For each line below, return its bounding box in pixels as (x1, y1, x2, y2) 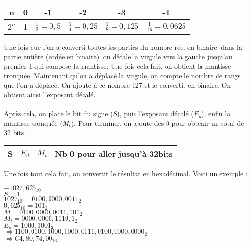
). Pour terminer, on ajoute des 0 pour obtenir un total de (71, 118, 244, 128)
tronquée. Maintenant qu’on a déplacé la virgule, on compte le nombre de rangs (4, 70, 241, 80)
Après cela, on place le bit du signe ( (4, 108, 113, 119)
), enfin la (201, 108, 231, 119)
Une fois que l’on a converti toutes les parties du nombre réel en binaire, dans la (4, 42, 242, 52)
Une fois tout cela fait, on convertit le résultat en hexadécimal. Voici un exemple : (4, 168, 248, 178)
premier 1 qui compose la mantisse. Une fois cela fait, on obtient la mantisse (4, 61, 231, 71)
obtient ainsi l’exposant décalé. (4, 89, 96, 99)
